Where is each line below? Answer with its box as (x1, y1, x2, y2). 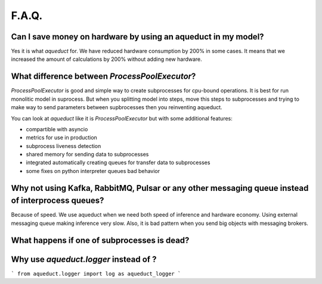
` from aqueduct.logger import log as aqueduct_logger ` (11, 270, 181, 277)
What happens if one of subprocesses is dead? (11, 235, 190, 245)
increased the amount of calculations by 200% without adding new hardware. (11, 55, 202, 63)
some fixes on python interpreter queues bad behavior (26, 167, 160, 174)
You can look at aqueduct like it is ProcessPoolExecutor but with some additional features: (11, 115, 233, 122)
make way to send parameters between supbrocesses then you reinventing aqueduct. (11, 104, 223, 111)
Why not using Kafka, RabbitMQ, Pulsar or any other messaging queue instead (11, 183, 309, 193)
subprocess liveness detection (26, 142, 101, 149)
